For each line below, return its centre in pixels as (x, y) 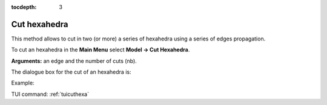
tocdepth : (24, 7)
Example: (23, 83)
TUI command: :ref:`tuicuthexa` (50, 94)
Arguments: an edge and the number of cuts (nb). (74, 61)
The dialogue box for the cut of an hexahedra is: (71, 72)
